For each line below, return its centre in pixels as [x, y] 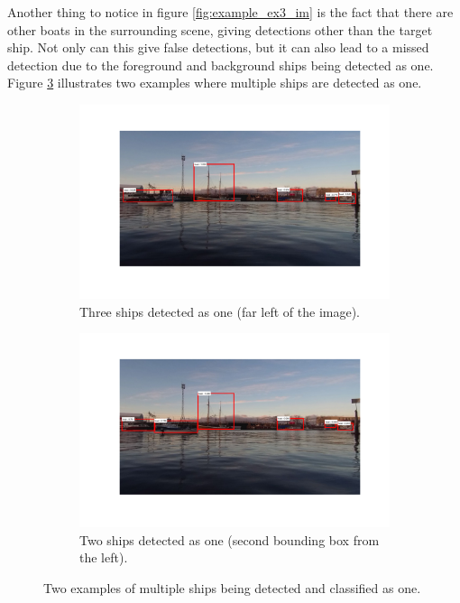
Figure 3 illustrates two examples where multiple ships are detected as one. [215, 83]
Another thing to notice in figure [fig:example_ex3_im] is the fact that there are [230, 12]
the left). [104, 557]
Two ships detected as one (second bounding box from [230, 539]
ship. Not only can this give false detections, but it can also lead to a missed [218, 47]
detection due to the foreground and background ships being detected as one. [221, 65]
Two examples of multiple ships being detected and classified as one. [232, 587]
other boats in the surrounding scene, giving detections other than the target [220, 29]
